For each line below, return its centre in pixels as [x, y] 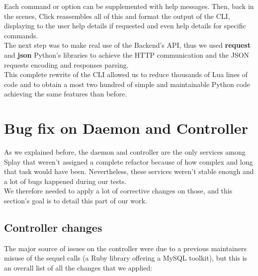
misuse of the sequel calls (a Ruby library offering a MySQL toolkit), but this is [126, 258]
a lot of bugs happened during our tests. [65, 181]
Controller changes [53, 228]
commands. [21, 35]
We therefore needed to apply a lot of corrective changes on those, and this [118, 191]
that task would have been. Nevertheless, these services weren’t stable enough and [129, 171]
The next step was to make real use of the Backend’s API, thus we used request [127, 45]
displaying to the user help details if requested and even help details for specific [125, 26]
